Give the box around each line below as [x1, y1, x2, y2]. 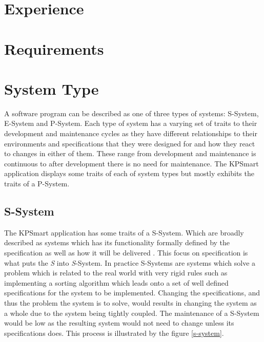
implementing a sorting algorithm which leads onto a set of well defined [4, 277, 229, 288]
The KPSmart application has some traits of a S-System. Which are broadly [4, 227, 244, 238]
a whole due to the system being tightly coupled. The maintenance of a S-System [4, 307, 259, 318]
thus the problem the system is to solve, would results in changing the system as [4, 297, 257, 308]
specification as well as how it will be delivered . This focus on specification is [4, 247, 248, 258]
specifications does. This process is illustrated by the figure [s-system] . [4, 327, 224, 338]
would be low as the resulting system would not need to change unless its [4, 317, 234, 328]
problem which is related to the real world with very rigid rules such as [4, 267, 228, 278]
